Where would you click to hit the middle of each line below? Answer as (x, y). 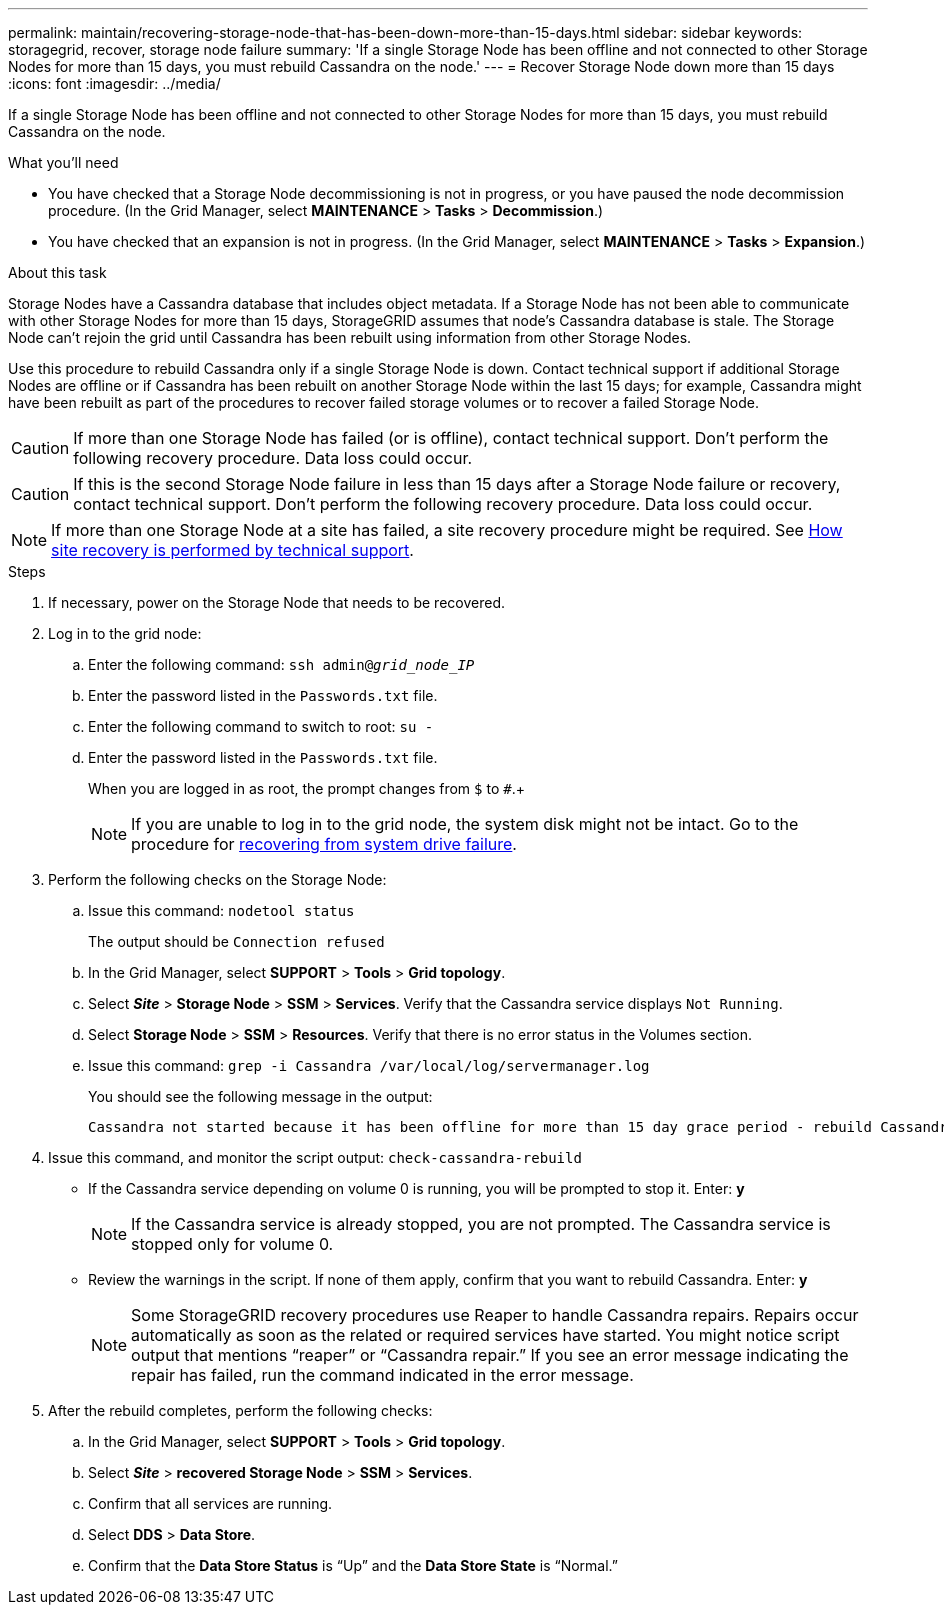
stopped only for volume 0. (232, 1244)
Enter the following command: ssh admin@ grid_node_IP (281, 664)
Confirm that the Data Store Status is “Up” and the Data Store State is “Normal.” (353, 1565)
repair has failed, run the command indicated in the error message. (382, 1375)
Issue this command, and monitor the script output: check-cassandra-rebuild (315, 1157)
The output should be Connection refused (236, 941)
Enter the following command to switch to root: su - (261, 726)
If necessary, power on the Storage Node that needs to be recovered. (276, 602)
